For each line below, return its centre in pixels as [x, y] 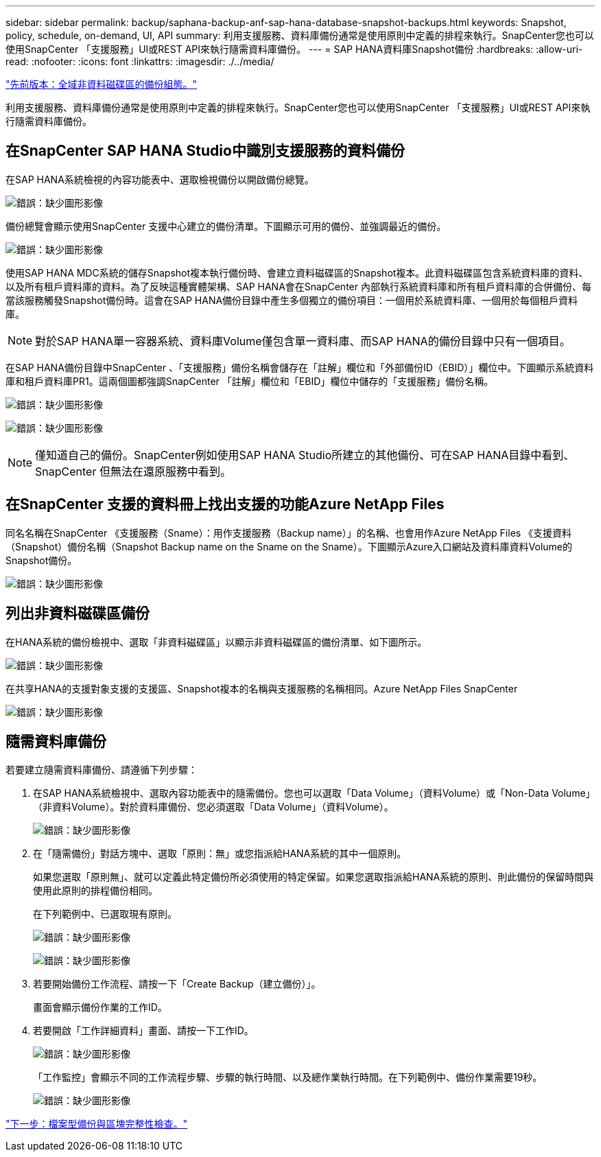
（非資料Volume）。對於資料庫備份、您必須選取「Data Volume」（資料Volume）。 [213, 807]
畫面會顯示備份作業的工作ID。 [100, 1007]
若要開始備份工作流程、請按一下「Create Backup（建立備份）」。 [177, 984]
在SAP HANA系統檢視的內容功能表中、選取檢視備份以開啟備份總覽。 [160, 179]
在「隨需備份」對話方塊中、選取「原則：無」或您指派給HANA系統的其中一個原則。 [220, 854]
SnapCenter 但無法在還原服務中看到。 [133, 471]
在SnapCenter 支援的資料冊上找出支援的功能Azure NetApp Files [225, 504]
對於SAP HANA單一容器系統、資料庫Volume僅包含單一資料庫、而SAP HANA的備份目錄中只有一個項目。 [303, 341]
